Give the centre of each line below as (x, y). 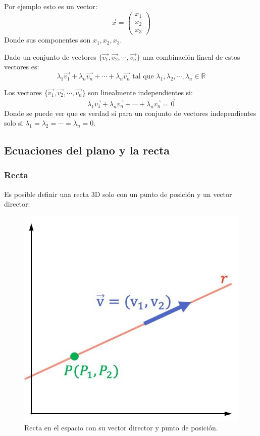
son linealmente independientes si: (140, 92)
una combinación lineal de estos (191, 56)
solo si (14, 123)
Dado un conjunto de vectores (50, 56)
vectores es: (22, 67)
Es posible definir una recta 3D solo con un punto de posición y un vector (118, 194)
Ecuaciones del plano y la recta (87, 150)
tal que (143, 77)
